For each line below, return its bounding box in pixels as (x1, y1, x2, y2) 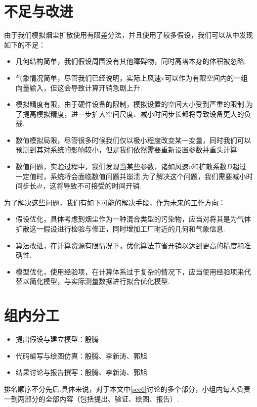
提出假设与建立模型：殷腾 (15, 334, 99, 344)
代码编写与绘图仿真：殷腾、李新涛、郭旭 (15, 350, 147, 361)
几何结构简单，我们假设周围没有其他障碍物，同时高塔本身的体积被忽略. (15, 56, 246, 66)
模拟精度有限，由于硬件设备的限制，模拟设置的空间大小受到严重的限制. (15, 99, 246, 109)
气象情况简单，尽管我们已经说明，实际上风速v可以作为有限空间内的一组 (15, 72, 248, 83)
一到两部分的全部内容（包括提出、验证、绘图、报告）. (4, 393, 179, 404)
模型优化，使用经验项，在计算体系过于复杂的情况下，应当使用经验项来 (15, 266, 244, 276)
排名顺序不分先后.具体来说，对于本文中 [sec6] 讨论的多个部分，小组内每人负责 (4, 383, 251, 394)
